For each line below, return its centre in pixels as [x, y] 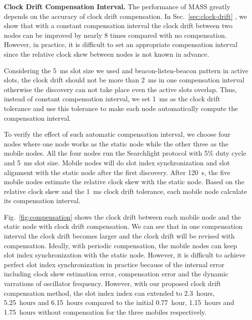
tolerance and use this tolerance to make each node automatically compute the [121, 108]
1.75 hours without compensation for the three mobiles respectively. [105, 312]
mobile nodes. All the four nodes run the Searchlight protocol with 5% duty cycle [125, 153]
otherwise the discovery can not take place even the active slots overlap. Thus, [120, 89]
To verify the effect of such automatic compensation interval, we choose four [117, 134]
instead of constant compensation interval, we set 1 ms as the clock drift [112, 99]
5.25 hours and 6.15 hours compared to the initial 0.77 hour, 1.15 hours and [119, 302]
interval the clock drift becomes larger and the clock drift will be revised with [119, 236]
